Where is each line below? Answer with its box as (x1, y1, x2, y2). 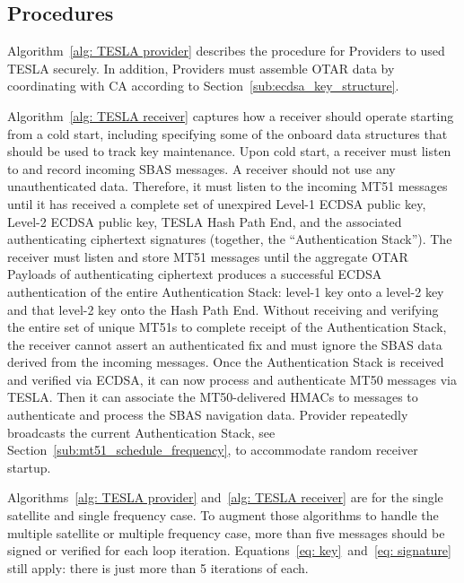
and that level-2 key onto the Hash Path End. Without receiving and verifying (7, 300, 439, 318)
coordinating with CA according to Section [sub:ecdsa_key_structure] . (7, 76, 399, 95)
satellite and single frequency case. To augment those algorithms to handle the (7, 506, 439, 525)
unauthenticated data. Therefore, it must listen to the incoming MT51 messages (7, 177, 448, 196)
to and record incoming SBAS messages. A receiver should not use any (7, 159, 396, 178)
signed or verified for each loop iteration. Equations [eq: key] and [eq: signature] (7, 541, 451, 560)
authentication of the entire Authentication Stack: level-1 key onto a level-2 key (7, 282, 444, 300)
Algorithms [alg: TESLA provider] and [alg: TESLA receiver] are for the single (7, 488, 443, 507)
